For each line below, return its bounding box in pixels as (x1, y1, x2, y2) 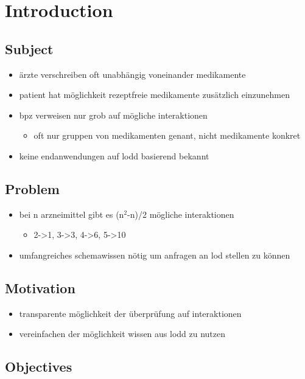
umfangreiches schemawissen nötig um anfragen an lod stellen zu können (19, 248, 290, 261)
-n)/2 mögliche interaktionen (127, 207, 234, 220)
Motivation (5, 278, 75, 297)
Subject (5, 39, 54, 58)
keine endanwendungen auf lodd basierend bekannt (19, 149, 209, 162)
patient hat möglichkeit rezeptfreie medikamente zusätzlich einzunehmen (19, 88, 290, 101)
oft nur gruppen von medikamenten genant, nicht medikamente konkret (33, 129, 301, 142)
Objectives (5, 357, 72, 376)
